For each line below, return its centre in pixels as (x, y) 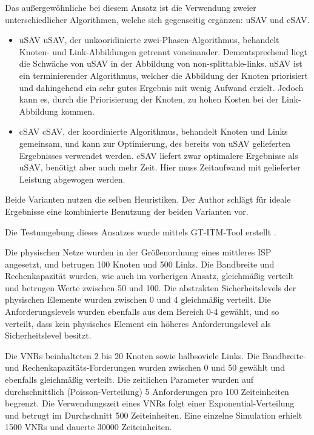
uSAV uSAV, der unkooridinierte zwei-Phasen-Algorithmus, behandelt (149, 40)
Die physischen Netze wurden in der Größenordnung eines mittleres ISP (138, 252)
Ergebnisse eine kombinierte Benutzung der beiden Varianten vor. (127, 211)
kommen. (78, 111)
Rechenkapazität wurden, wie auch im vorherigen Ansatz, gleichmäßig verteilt (149, 276)
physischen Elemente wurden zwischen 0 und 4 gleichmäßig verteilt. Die (138, 299)
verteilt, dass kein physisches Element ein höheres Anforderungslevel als (138, 323)
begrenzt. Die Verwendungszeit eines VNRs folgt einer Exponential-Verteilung (150, 403)
